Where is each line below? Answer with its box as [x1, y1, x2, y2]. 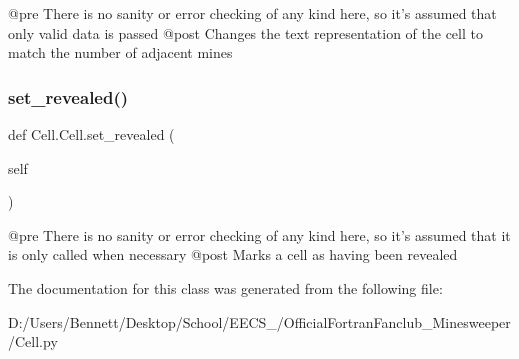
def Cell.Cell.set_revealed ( [8, 124, 175, 144]
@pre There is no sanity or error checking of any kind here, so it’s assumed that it [8, 224, 511, 245]
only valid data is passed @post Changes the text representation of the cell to [8, 22, 483, 43]
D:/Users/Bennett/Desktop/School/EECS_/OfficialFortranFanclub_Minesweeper [8, 311, 511, 332]
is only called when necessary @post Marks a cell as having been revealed [8, 244, 458, 265]
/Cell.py [8, 331, 58, 352]
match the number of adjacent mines [8, 42, 233, 63]
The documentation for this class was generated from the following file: [8, 277, 443, 298]
